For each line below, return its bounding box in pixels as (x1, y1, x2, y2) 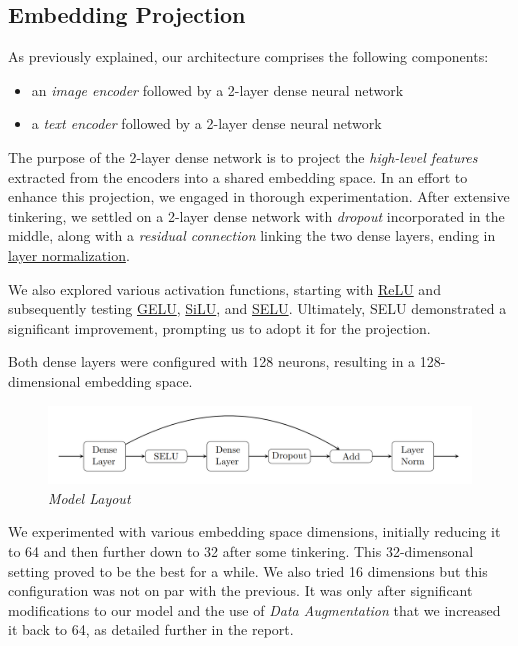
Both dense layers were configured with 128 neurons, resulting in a (8, 351, 416, 372)
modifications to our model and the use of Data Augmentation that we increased (8, 599, 501, 620)
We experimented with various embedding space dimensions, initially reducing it (8, 521, 501, 542)
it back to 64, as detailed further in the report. (8, 619, 294, 640)
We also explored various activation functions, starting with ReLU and (8, 278, 441, 299)
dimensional (8, 370, 81, 391)
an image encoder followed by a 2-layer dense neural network (31, 79, 404, 100)
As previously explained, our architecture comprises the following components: (8, 46, 489, 67)
